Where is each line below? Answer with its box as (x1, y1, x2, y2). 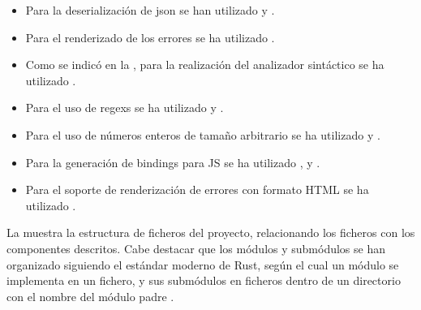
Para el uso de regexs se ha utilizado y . (25, 99, 224, 116)
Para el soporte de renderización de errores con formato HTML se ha (25, 181, 369, 198)
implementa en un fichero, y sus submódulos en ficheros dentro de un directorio (6, 272, 401, 289)
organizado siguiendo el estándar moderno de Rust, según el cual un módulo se (6, 256, 399, 273)
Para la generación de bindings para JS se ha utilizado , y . (25, 153, 320, 170)
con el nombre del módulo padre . (6, 287, 174, 304)
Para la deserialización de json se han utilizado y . (25, 2, 275, 18)
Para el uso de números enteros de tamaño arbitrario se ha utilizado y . (25, 126, 380, 143)
